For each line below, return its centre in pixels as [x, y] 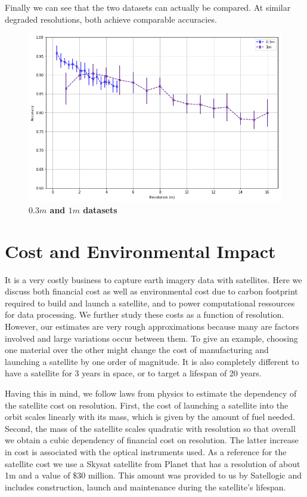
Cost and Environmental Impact [140, 251]
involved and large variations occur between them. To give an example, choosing [151, 338]
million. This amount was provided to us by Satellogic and [195, 475]
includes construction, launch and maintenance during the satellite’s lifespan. [145, 487]
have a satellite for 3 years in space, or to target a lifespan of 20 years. [133, 373]
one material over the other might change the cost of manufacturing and [137, 350]
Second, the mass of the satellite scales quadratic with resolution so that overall [150, 428]
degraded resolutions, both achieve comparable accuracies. [111, 19]
